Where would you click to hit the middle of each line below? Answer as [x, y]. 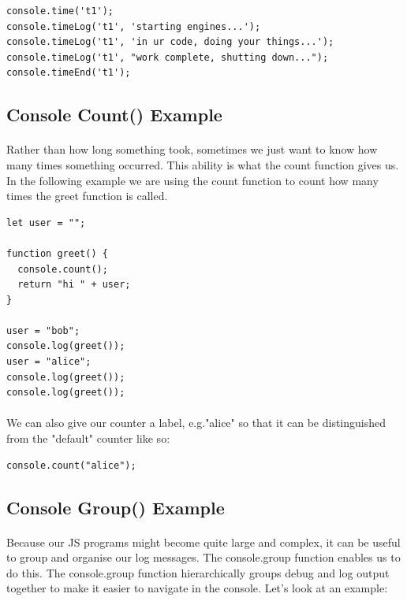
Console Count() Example [114, 115]
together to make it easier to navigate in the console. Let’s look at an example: [197, 588]
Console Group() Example [116, 507]
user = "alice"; [49, 362]
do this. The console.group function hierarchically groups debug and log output [198, 572]
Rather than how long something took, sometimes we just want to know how [192, 149]
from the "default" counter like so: [88, 438]
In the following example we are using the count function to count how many [192, 180]
